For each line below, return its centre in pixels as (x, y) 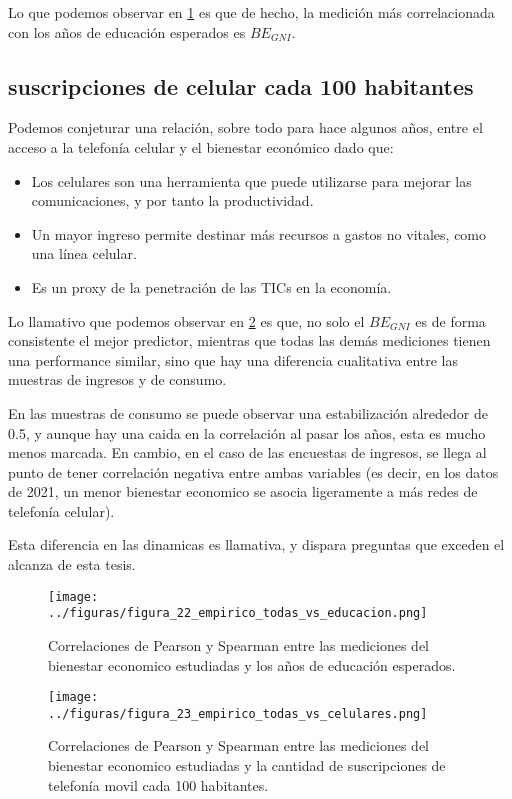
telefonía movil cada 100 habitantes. (158, 784)
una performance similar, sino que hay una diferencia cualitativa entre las (233, 359)
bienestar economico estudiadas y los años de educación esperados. (252, 664)
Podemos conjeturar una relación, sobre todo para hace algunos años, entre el (245, 127)
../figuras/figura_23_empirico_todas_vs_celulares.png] (238, 713)
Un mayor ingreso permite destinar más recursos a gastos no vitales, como (259, 233)
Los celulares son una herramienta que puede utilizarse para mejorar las (251, 180)
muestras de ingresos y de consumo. (117, 379)
